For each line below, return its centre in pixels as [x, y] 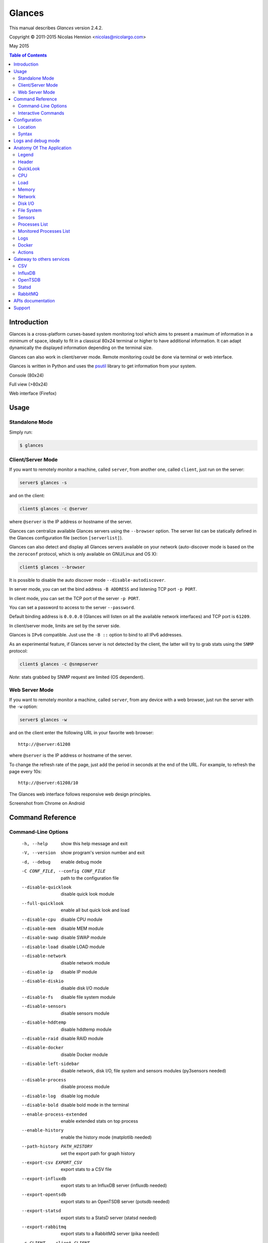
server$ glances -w [43, 720]
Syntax [25, 134]
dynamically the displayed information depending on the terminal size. [81, 348]
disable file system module [88, 997]
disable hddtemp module [86, 1029]
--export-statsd [41, 1211]
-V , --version [39, 853]
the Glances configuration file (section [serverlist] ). [66, 538]
